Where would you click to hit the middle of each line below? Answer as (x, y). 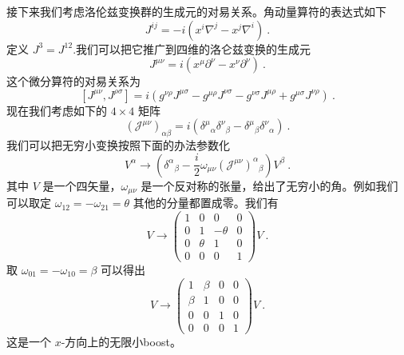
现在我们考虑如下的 (57, 110)
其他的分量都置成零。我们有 (206, 203)
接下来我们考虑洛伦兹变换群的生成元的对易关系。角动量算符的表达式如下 (196, 11)
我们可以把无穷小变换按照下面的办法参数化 (118, 145)
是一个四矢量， (82, 185)
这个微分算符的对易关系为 (73, 81)
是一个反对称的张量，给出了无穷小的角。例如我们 (269, 185)
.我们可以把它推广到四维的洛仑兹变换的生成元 (192, 48)
